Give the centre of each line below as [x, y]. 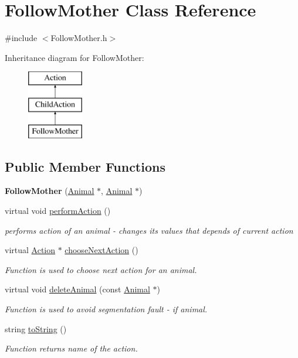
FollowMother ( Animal [50, 191]
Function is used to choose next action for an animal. [101, 269]
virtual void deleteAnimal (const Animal [77, 289]
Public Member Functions [85, 166]
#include [21, 38]
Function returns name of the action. [71, 348]
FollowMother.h [79, 38]
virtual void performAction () [58, 211]
